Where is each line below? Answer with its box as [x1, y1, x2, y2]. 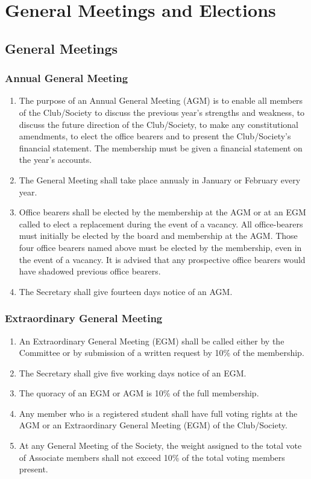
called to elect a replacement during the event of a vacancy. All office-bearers [19, 217, 303, 230]
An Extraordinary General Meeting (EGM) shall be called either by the [19, 334, 284, 347]
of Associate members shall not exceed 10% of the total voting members [19, 451, 285, 463]
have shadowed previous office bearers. [19, 265, 161, 278]
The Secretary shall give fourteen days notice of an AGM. [19, 285, 233, 297]
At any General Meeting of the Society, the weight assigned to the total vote [19, 439, 302, 452]
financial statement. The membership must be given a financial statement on [19, 141, 303, 154]
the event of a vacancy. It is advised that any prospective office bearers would [19, 253, 306, 265]
